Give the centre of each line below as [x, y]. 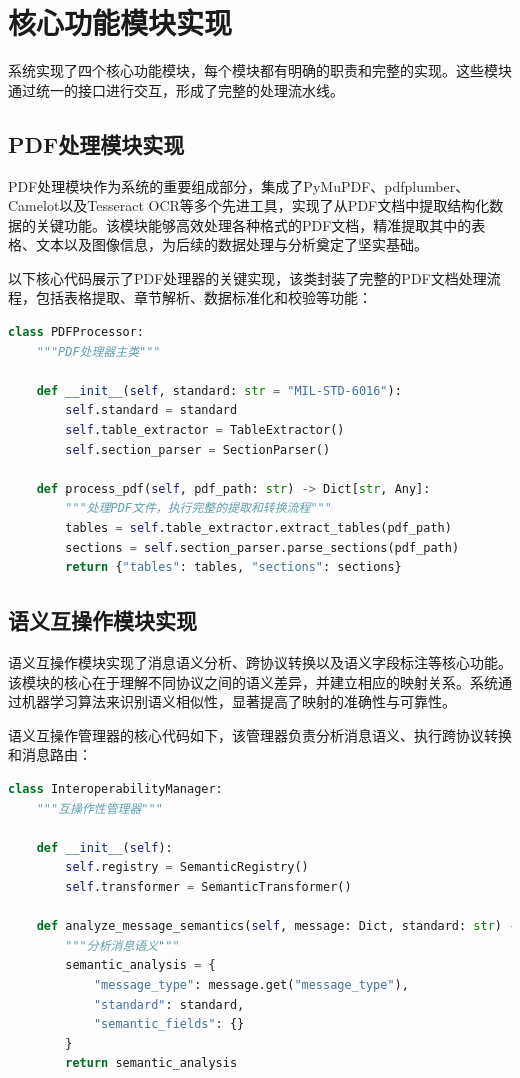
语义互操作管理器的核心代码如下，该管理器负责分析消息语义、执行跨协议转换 [260, 734]
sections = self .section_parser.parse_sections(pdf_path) [262, 547]
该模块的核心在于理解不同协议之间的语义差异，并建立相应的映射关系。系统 [253, 681]
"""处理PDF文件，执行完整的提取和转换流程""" [198, 508]
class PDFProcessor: [76, 332]
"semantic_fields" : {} [169, 1024]
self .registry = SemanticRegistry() [187, 867]
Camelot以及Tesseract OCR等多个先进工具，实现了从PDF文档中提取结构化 [249, 205]
